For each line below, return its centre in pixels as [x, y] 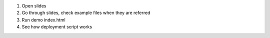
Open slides [34, 6]
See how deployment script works [57, 27]
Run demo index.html [44, 19]
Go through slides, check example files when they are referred [86, 13]
